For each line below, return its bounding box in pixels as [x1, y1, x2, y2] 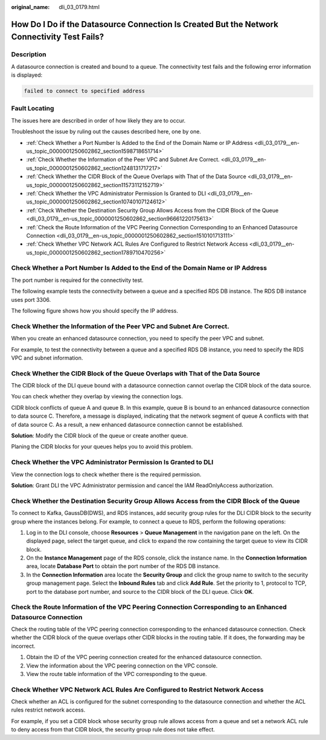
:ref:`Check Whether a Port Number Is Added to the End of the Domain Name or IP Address [26, 139, 253, 146]
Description [11, 50, 46, 59]
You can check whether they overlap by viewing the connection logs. [11, 393, 184, 400]
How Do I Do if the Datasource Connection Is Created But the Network [11, 19, 279, 30]
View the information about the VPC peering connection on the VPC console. [26, 662, 218, 669]
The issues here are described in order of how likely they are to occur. [11, 116, 186, 124]
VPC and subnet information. [11, 354, 83, 362]
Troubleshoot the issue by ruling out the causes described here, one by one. [11, 128, 202, 135]
